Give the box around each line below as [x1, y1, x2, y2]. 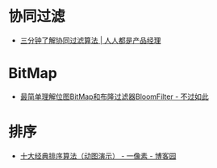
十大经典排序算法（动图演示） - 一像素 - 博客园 [19, 150, 177, 161]
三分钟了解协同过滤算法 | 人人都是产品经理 [19, 35, 161, 45]
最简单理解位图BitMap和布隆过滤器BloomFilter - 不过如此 [19, 92, 210, 101]
